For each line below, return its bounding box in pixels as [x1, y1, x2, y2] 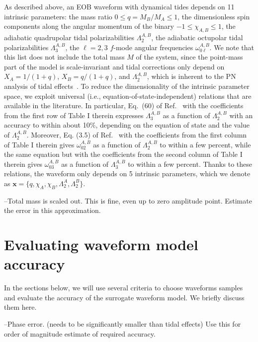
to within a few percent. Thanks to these [128, 158, 252, 169]
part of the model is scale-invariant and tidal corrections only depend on [4, 61, 225, 71]
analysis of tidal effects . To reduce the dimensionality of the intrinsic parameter [4, 80, 250, 91]
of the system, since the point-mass [136, 52, 243, 62]
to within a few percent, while [160, 139, 251, 149]
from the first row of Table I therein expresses [4, 110, 144, 120]
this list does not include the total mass [4, 52, 125, 62]
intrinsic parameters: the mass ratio [4, 11, 112, 21]
